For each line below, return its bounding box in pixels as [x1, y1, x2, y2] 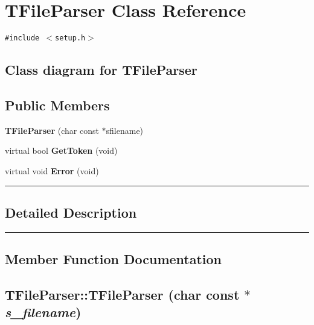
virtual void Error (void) [5, 164, 99, 177]
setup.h [55, 34, 86, 43]
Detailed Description [5, 203, 137, 221]
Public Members [5, 95, 110, 114]
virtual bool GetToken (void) [5, 144, 118, 157]
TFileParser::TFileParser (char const [5, 285, 240, 303]
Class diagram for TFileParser [5, 60, 197, 79]
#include [5, 34, 40, 43]
